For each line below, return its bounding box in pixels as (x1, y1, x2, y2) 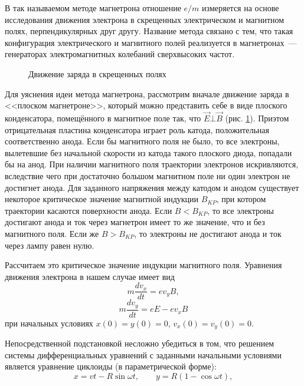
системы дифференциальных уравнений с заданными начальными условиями (5, 348, 282, 361)
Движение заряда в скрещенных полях (28, 67, 166, 80)
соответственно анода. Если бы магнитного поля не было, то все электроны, (5, 135, 280, 147)
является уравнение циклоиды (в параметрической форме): (5, 360, 217, 372)
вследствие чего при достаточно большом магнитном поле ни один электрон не (5, 169, 290, 182)
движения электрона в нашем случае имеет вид (5, 270, 175, 282)
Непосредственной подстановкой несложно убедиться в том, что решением (5, 337, 274, 349)
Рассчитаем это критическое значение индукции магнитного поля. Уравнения (5, 259, 282, 271)
